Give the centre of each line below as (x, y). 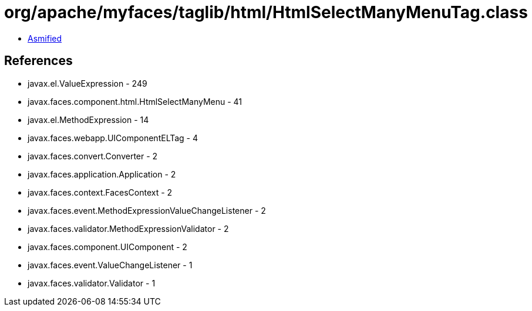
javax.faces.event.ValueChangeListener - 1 (110, 265)
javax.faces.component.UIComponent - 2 (107, 247)
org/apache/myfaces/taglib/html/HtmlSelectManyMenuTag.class (266, 12)
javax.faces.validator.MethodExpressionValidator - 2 (128, 228)
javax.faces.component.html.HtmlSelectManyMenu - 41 (135, 101)
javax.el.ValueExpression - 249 (87, 83)
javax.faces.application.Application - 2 (102, 174)
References (38, 61)
